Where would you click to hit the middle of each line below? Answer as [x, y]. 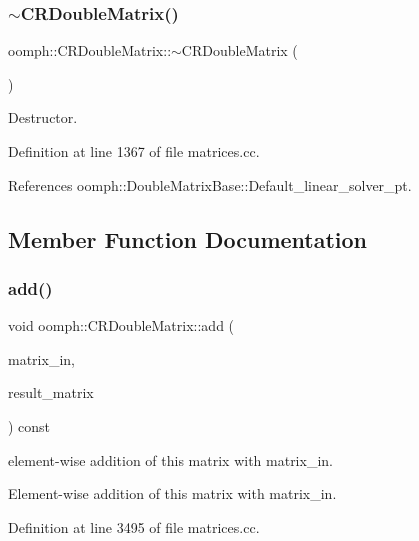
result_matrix [51, 392]
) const [29, 425]
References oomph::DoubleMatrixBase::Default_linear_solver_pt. [210, 184]
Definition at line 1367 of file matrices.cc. [134, 151]
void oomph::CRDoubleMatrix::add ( [121, 325]
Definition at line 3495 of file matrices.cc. [134, 526]
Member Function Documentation [188, 238]
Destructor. [43, 117]
